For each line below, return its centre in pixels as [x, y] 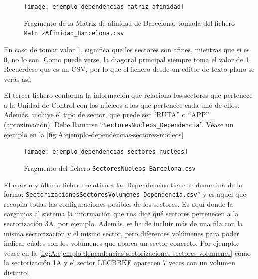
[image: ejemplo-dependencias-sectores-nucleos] [106, 152]
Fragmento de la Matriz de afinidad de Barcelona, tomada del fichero [129, 23]
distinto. [17, 272]
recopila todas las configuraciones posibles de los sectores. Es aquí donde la [119, 204]
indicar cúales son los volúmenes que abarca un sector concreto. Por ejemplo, [121, 243]
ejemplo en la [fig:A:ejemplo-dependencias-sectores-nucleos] [94, 134]
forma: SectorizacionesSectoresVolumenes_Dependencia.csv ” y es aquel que [125, 194]
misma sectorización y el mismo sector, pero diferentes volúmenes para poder [122, 233]
